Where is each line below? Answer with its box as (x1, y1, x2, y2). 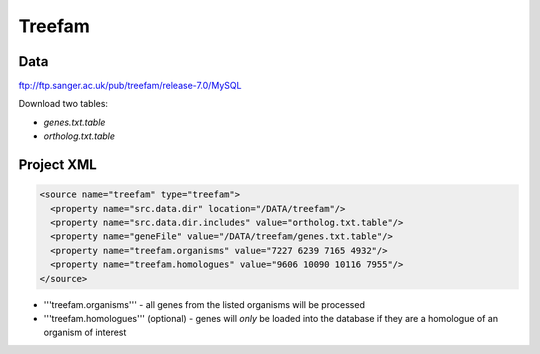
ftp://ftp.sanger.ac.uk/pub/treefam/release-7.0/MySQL (18, 80, 242, 92)
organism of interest (43, 326, 127, 339)
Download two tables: (18, 98, 109, 110)
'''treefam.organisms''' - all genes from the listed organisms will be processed (43, 298, 365, 310)
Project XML (18, 156, 97, 174)
